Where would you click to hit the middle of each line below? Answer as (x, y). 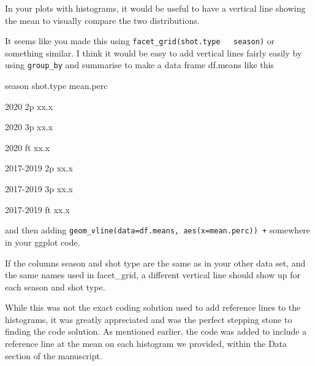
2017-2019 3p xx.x (39, 189)
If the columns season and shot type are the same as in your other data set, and (155, 263)
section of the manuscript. (54, 355)
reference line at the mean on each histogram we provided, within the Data (146, 344)
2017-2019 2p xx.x (39, 168)
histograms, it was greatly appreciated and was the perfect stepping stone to (149, 319)
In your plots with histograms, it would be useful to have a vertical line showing (155, 8)
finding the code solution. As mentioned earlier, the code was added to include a (156, 331)
